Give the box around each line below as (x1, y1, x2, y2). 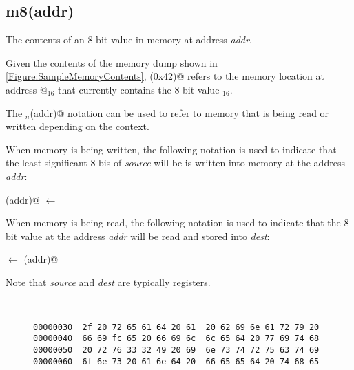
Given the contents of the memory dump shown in (6, 55, 218, 69)
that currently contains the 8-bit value (58, 82, 220, 96)
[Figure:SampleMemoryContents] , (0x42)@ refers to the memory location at (6, 69, 324, 83)
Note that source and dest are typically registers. (6, 274, 211, 289)
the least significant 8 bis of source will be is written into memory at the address (6, 155, 345, 170)
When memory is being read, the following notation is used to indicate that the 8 (6, 215, 349, 230)
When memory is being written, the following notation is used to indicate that (6, 142, 337, 156)
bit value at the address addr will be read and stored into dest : (6, 228, 270, 243)
